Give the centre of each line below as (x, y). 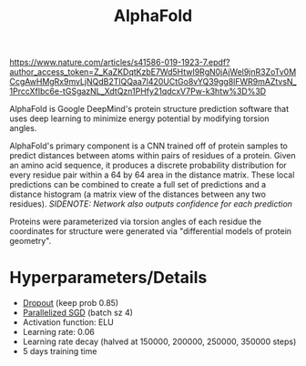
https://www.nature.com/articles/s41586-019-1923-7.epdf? (120, 62)
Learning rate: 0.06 (59, 332)
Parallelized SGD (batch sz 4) (78, 313)
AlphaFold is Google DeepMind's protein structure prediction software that (149, 109)
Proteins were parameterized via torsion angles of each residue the (136, 222)
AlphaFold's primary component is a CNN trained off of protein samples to (149, 146)
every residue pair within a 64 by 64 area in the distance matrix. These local (152, 175)
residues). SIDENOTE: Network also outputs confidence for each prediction (151, 204)
